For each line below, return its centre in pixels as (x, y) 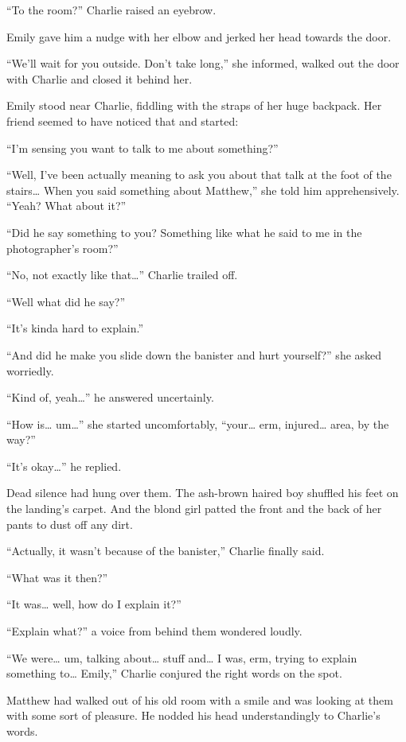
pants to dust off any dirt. (70, 524)
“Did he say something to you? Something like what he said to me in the (184, 232)
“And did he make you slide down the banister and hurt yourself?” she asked (194, 354)
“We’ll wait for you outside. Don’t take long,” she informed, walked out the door (203, 63)
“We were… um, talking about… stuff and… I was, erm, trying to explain (182, 657)
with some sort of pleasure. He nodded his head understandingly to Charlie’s (193, 715)
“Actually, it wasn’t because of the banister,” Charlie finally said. (166, 551)
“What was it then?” (57, 577)
